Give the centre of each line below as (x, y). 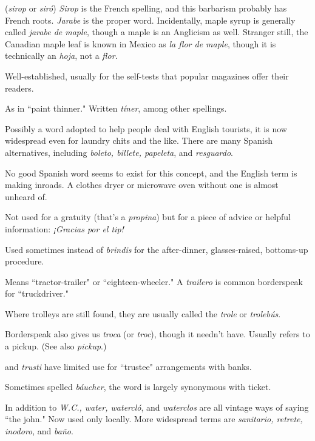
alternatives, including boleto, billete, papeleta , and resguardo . (119, 152)
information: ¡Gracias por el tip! (64, 228)
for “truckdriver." (37, 293)
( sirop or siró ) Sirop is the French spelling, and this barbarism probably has (146, 8)
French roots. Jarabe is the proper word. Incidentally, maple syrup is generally (150, 20)
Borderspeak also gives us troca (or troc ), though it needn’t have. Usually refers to (157, 334)
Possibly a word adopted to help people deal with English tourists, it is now (146, 128)
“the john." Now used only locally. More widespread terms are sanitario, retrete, (154, 419)
